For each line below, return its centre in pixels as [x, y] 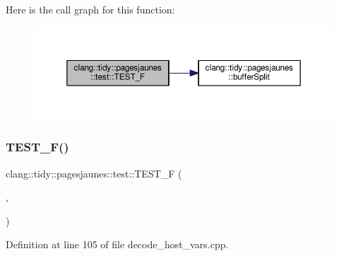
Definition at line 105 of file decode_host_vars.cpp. [117, 244]
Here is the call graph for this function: [90, 9]
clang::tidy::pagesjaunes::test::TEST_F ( [94, 173]
